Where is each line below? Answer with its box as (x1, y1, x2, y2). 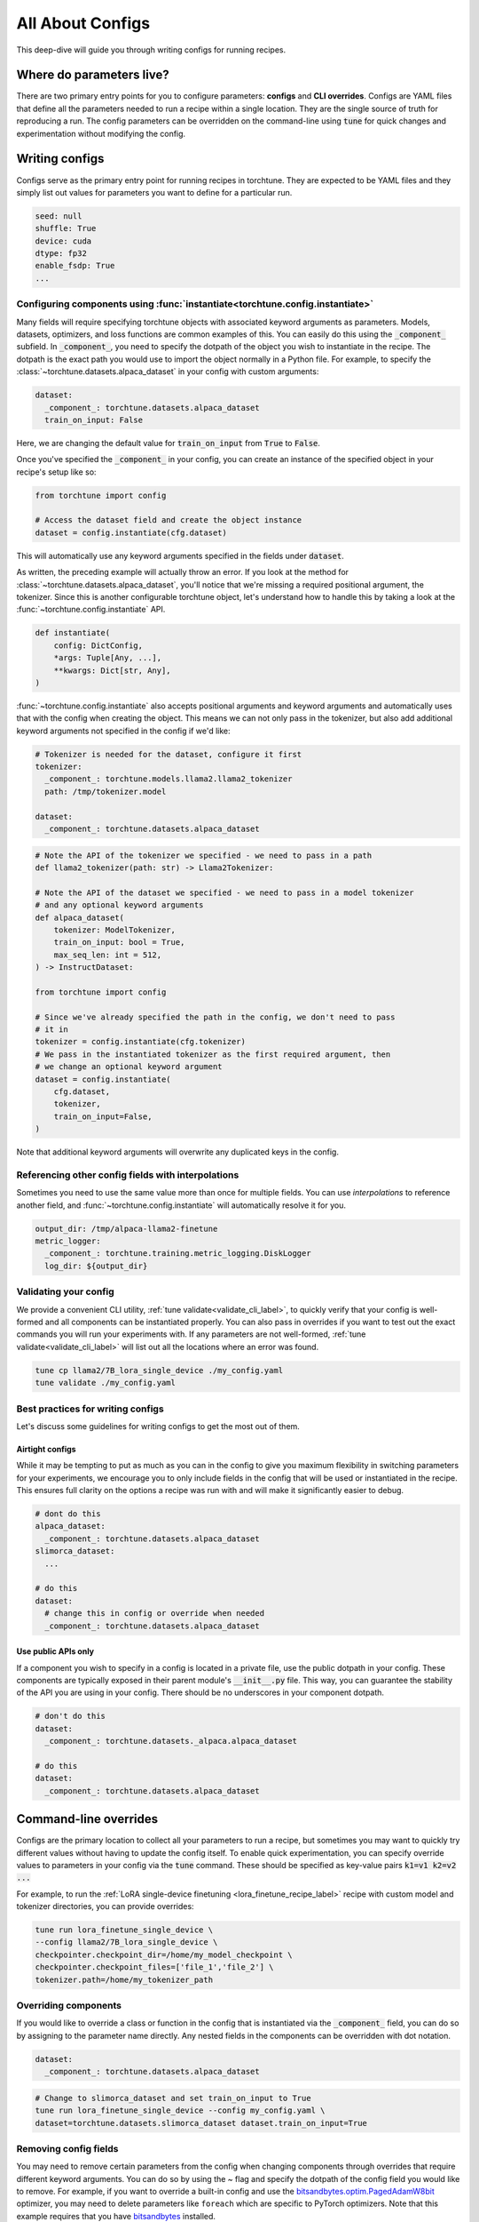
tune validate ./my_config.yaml (35, 1378, 177, 1388)
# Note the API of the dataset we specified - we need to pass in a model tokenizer (35, 887, 414, 898)
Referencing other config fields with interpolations (16, 1169, 239, 1181)
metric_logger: (35, 1236, 101, 1246)
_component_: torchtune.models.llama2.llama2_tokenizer (44, 774, 293, 784)
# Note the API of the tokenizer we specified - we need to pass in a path (35, 850, 373, 860)
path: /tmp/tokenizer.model (44, 787, 167, 796)
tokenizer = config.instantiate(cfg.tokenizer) (35, 1036, 246, 1047)
